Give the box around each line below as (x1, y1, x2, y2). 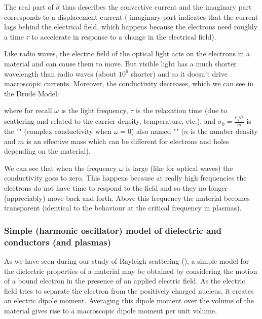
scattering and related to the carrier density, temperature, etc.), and (4, 116, 216, 126)
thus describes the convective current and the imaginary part (62, 2, 252, 12)
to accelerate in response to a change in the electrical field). (31, 31, 216, 42)
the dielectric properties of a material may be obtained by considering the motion (4, 265, 257, 276)
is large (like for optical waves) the (126, 162, 233, 173)
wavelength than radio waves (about (4, 68, 117, 79)
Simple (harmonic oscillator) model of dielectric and (4, 224, 222, 236)
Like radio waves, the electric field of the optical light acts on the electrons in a (4, 48, 250, 59)
